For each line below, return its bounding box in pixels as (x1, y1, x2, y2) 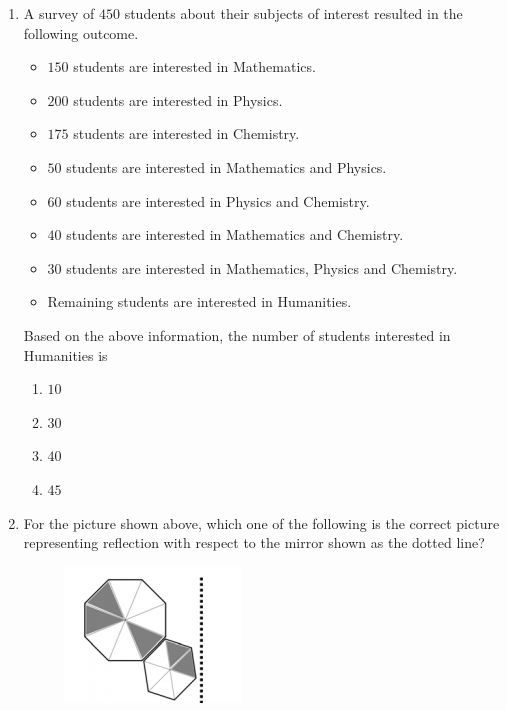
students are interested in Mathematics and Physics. (66, 156, 387, 177)
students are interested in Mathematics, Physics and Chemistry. (66, 257, 458, 278)
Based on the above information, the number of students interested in (23, 324, 451, 345)
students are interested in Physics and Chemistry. (66, 190, 370, 211)
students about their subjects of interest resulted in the (124, 3, 463, 23)
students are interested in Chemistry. (73, 123, 300, 144)
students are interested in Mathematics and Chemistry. (66, 224, 404, 245)
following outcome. (23, 22, 139, 43)
